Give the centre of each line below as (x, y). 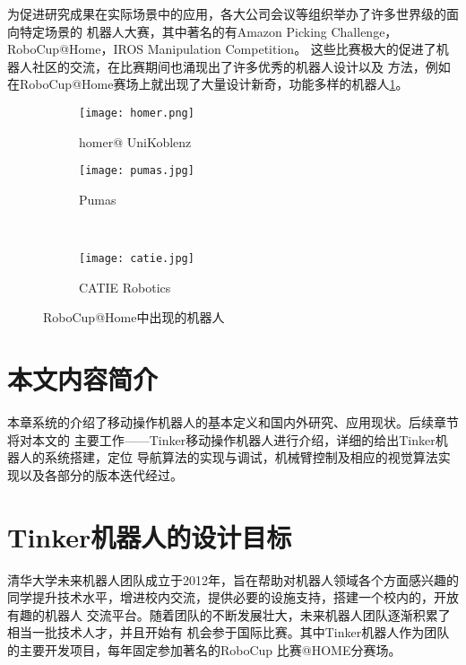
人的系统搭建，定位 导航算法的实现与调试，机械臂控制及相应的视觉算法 (229, 457)
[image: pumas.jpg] (137, 171)
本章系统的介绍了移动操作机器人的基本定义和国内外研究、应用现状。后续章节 (233, 422)
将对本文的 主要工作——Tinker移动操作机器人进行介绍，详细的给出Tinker (221, 439)
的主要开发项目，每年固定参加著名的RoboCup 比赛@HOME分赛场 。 (204, 649)
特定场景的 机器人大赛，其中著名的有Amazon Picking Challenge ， (208, 31)
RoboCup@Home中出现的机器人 (134, 317)
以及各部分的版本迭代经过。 (101, 474)
